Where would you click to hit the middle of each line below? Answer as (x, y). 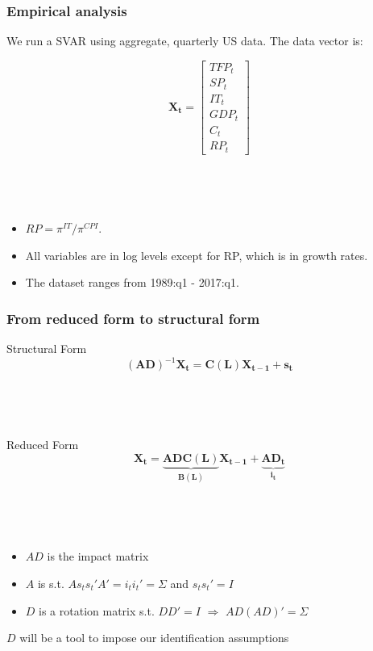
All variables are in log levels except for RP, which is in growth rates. (197, 255)
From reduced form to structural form (133, 318)
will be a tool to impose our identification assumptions (154, 638)
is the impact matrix (98, 556)
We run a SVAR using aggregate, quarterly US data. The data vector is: (185, 41)
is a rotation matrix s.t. (97, 610)
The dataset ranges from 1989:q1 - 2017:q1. (132, 282)
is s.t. (51, 583)
